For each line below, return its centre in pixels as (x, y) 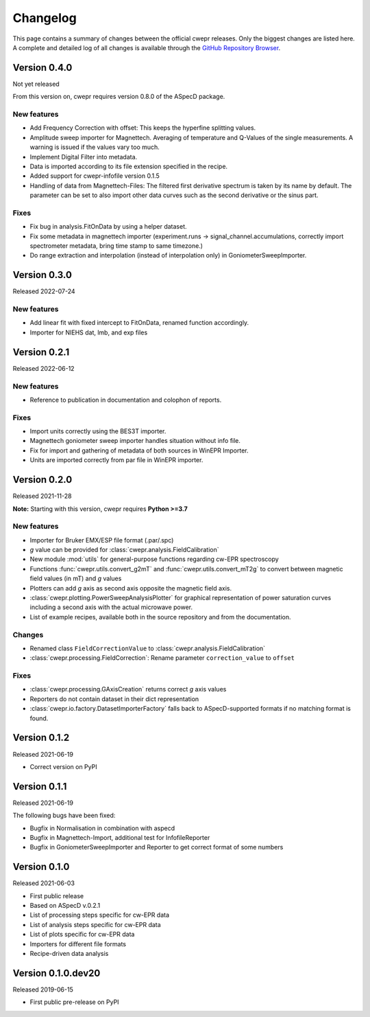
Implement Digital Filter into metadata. (84, 157)
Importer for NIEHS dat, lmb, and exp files (89, 332)
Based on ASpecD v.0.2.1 (65, 906)
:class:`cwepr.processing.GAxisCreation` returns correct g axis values (128, 689)
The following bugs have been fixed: (64, 815)
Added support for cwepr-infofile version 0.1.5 (95, 176)
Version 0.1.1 (40, 786)
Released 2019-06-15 (43, 990)
